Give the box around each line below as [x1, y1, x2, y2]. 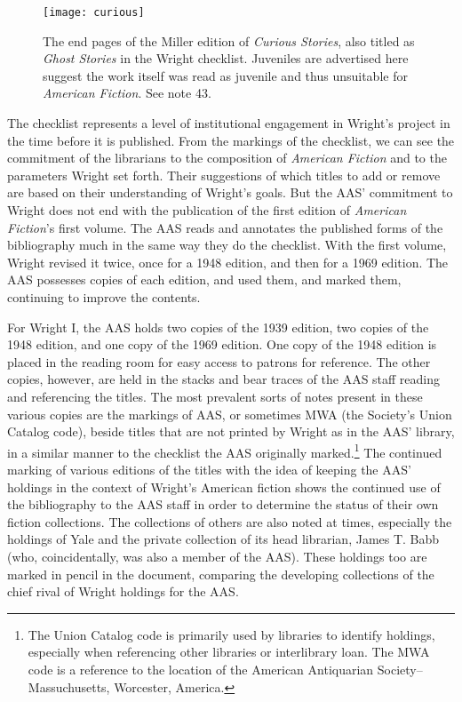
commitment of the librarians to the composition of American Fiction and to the [7, 148, 447, 167]
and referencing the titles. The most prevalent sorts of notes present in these [7, 387, 423, 405]
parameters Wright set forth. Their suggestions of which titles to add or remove [7, 165, 441, 184]
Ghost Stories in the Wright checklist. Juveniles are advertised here [43, 49, 409, 68]
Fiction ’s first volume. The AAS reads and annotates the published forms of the [7, 218, 443, 236]
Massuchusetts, [28, 677, 110, 696]
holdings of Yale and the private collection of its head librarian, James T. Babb [7, 530, 440, 548]
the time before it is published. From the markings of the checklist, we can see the [7, 131, 455, 149]
